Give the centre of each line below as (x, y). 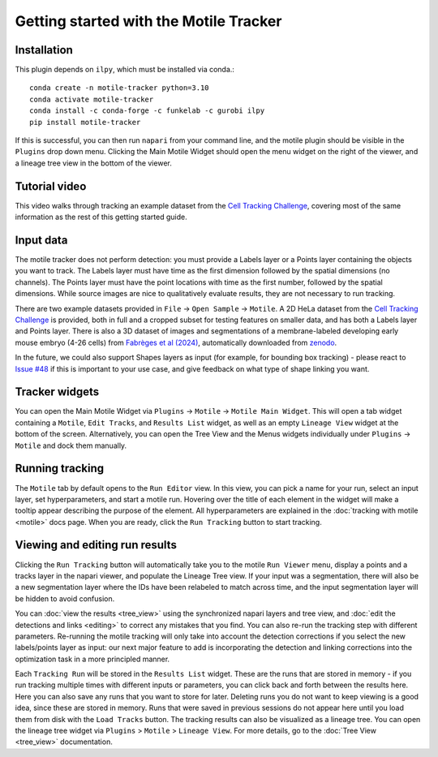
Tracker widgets (57, 392)
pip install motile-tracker (85, 122)
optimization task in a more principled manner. (92, 659)
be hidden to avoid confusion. (65, 598)
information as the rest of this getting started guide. (101, 217)
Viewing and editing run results (96, 545)
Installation (44, 50)
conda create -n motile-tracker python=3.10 (120, 88)
